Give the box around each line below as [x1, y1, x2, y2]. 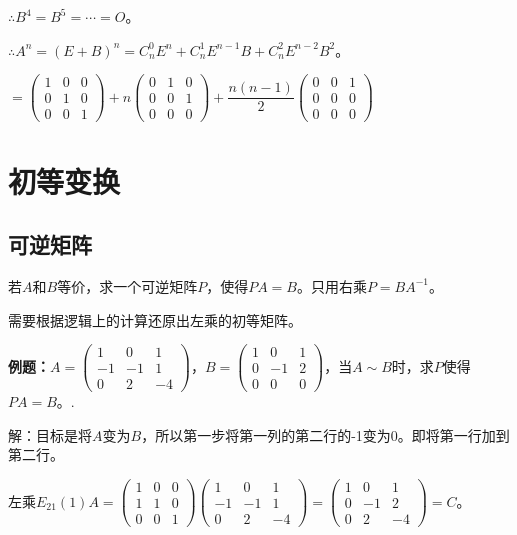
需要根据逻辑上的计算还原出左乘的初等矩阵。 [8, 309, 302, 330]
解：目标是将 [8, 424, 92, 445]
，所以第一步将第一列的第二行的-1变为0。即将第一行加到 [141, 424, 510, 445]
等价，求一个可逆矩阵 [57, 275, 198, 296]
